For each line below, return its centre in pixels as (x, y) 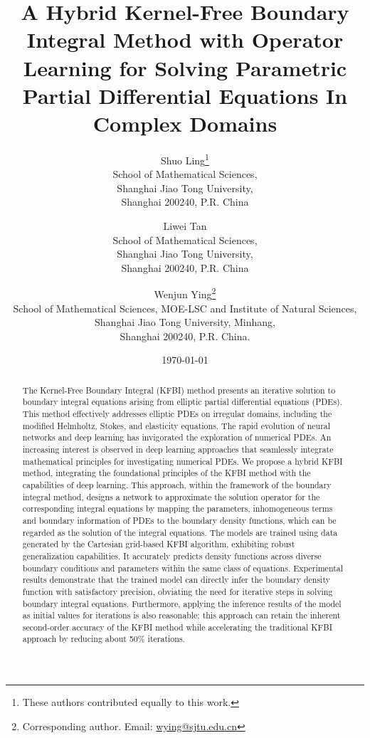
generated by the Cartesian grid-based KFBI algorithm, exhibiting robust (159, 544)
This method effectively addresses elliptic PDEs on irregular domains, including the (177, 414)
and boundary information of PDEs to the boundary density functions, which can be (179, 520)
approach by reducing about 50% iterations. (104, 639)
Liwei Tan (185, 225)
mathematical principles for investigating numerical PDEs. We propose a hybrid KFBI (183, 461)
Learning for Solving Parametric (185, 67)
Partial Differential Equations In (185, 95)
